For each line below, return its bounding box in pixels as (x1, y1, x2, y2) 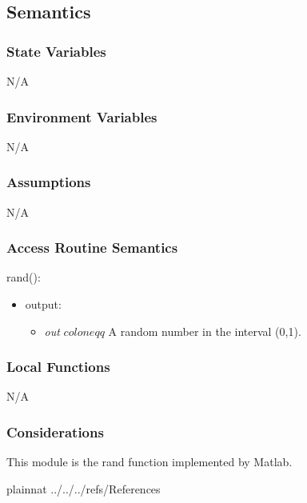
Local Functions (6, 357, 110, 377)
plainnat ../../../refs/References (6, 480, 161, 497)
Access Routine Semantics (6, 238, 178, 257)
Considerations (6, 421, 104, 441)
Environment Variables (6, 106, 157, 126)
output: (25, 296, 62, 313)
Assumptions (6, 172, 91, 192)
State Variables (6, 41, 106, 61)
